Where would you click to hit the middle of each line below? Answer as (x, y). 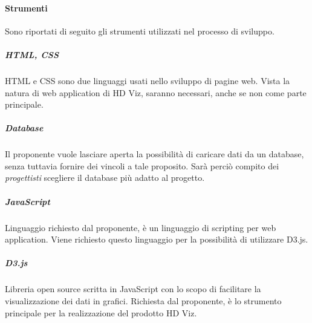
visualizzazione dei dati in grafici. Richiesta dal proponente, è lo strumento (143, 300)
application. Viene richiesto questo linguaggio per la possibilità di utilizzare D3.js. (157, 239)
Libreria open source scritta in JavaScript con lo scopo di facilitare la (133, 289)
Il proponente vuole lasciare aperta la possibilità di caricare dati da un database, (154, 154)
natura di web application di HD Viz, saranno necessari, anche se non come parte (156, 92)
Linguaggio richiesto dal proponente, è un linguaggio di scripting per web (141, 227)
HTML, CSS (32, 54)
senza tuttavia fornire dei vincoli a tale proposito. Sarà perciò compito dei (142, 165)
